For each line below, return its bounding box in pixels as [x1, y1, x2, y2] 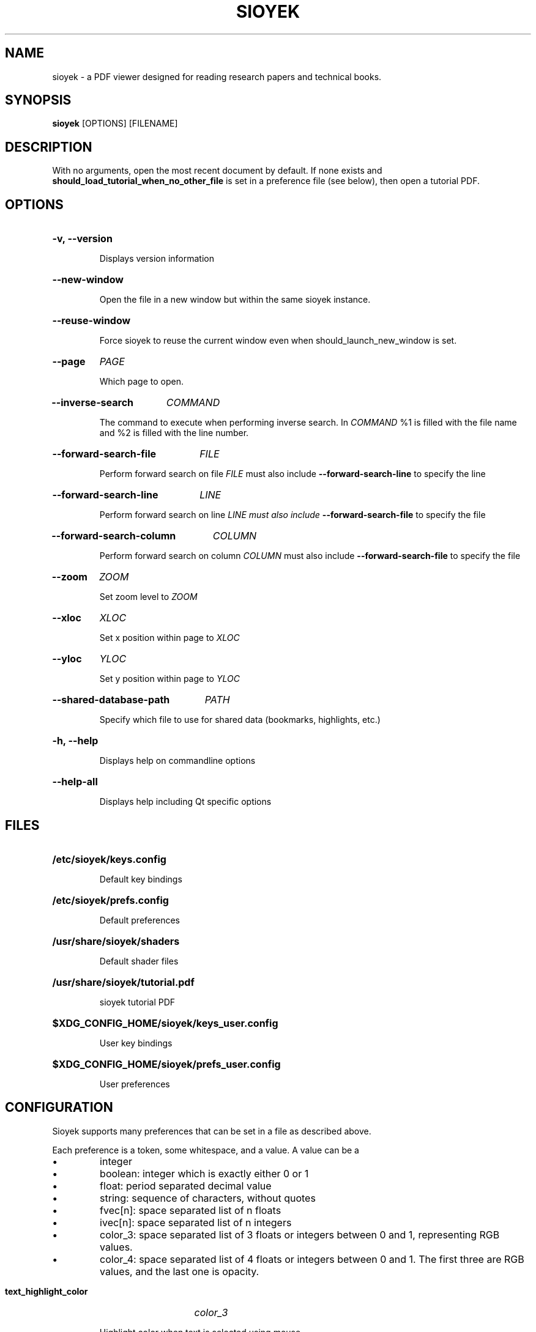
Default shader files [99, 955, 179, 966]
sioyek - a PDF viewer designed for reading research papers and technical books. [52, 71, 382, 82]
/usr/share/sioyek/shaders [52, 934, 180, 947]
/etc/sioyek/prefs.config [52, 894, 169, 906]
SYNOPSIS [5, 92, 72, 108]
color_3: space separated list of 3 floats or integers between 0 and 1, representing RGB [100, 1228, 500, 1241]
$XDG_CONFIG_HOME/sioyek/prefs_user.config [52, 1057, 281, 1070]
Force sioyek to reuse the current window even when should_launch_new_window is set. [99, 335, 457, 346]
